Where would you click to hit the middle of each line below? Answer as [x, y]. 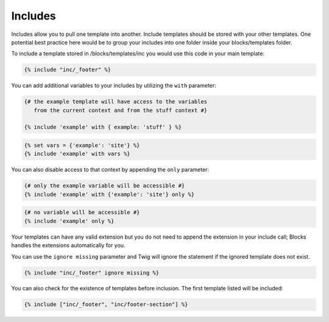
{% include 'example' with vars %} [77, 154]
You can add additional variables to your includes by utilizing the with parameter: [114, 86]
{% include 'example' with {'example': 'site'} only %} [109, 194]
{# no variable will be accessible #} [82, 212]
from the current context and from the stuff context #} [121, 110]
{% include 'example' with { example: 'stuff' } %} [103, 127]
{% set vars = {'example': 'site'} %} [82, 145]
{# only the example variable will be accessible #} [104, 186]
